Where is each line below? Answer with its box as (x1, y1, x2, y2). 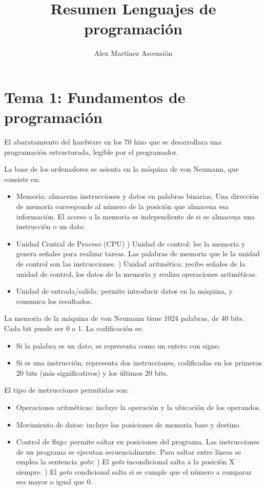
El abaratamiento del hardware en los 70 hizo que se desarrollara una (4, 136, 222, 147)
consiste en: (4, 173, 40, 184)
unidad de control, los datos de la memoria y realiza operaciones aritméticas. (16, 268, 257, 279)
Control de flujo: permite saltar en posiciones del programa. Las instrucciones (16, 436, 260, 447)
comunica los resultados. (16, 295, 93, 306)
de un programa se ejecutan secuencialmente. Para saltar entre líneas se (16, 446, 241, 457)
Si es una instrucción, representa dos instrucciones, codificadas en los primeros (16, 357, 262, 368)
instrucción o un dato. (16, 221, 86, 232)
